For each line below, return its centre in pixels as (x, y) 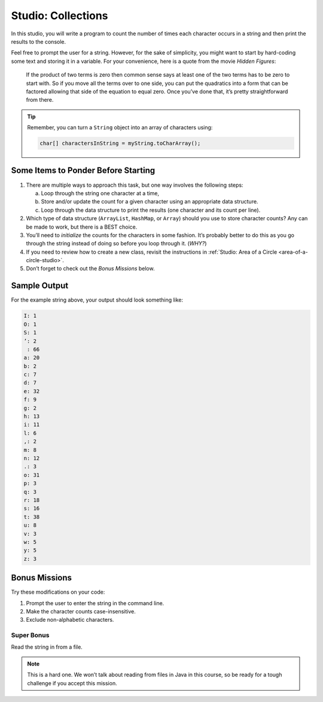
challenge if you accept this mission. (72, 683)
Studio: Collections (60, 16)
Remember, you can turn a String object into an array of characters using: (120, 127)
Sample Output (40, 286)
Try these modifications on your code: (58, 592)
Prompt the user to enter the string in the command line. (95, 603)
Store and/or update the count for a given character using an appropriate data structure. (150, 202)
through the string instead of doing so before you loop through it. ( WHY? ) (116, 244)
